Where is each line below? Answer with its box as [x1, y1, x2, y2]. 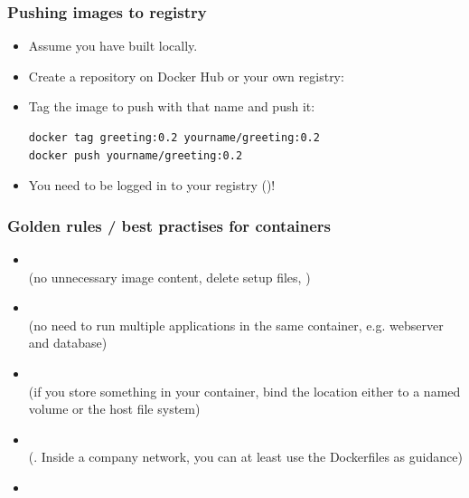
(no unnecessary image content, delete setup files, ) [28, 267, 311, 286]
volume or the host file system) [28, 399, 201, 418]
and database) [28, 333, 108, 352]
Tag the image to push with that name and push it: [28, 97, 315, 116]
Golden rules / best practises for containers [7, 214, 332, 236]
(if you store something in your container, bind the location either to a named [28, 381, 461, 400]
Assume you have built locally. [28, 36, 198, 55]
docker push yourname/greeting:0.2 [28, 148, 243, 162]
